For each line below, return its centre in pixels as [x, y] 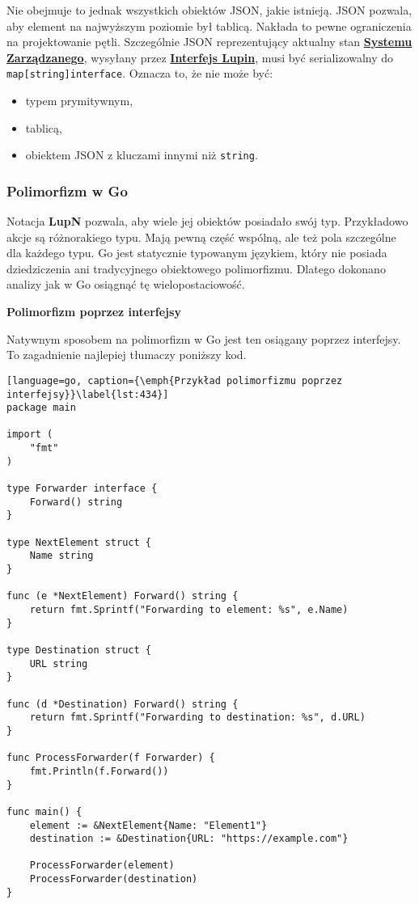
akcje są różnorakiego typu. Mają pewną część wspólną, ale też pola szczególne [201, 237]
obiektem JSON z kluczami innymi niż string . [142, 155]
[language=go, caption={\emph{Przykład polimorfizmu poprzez [175, 380]
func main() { [44, 811]
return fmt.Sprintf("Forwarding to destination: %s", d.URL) [197, 718]
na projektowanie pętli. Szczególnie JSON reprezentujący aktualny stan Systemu [209, 42]
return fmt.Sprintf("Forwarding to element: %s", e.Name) [189, 610]
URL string [59, 663]
